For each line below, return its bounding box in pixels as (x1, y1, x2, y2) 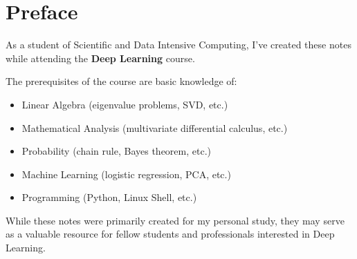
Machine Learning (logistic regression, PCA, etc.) (21, 166, 231, 181)
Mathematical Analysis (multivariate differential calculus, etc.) (21, 120, 288, 135)
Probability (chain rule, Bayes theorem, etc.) (21, 144, 211, 158)
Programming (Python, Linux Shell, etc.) (21, 190, 197, 204)
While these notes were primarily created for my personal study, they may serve (6, 213, 345, 227)
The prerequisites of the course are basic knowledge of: (6, 74, 237, 88)
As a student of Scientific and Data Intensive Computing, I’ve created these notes (6, 37, 351, 52)
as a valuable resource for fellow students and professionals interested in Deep (6, 227, 335, 241)
